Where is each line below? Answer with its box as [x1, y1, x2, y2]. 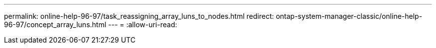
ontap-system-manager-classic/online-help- [276, 12, 423, 20]
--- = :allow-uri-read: [108, 20, 177, 29]
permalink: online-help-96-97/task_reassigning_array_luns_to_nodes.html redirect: [4, 12, 274, 20]
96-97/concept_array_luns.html [4, 20, 107, 29]
